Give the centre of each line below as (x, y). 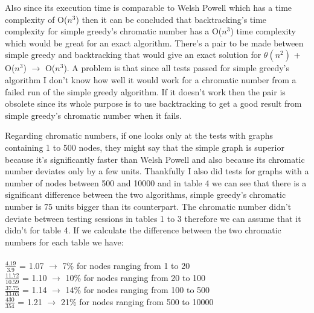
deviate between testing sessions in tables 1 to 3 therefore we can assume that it (153, 218)
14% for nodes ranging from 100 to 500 (138, 290)
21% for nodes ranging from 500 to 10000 (137, 301)
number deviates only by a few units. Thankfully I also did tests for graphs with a (157, 171)
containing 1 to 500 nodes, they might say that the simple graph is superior (145, 147)
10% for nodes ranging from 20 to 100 (136, 277)
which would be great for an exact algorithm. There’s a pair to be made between (154, 43)
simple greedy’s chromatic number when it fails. (93, 115)
